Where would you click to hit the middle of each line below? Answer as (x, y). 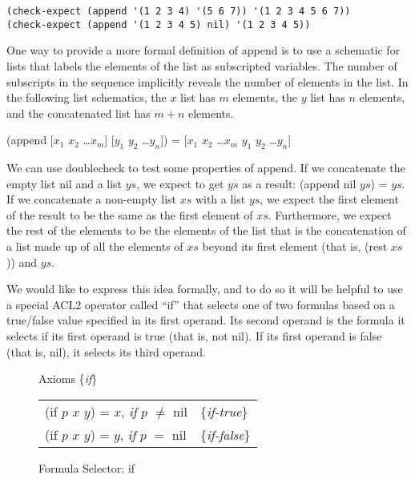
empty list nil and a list (64, 183)
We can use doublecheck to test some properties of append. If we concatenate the (206, 168)
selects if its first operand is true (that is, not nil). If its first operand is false (194, 336)
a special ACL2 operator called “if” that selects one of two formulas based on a (201, 304)
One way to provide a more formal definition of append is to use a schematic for (203, 50)
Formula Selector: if (87, 467)
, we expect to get (180, 183)
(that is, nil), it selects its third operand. (106, 351)
